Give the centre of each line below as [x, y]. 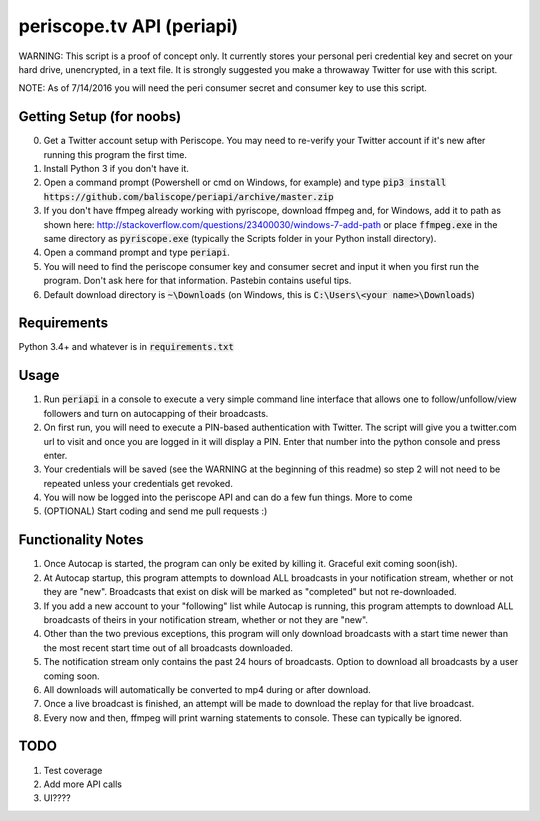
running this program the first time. [115, 154]
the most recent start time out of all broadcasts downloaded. [168, 647]
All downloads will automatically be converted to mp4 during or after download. [207, 689]
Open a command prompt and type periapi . [136, 252]
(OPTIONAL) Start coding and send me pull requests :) [155, 511]
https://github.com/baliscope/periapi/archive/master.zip [188, 196]
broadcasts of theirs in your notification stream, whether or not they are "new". [206, 619]
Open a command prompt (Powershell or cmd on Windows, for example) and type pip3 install [245, 182]
